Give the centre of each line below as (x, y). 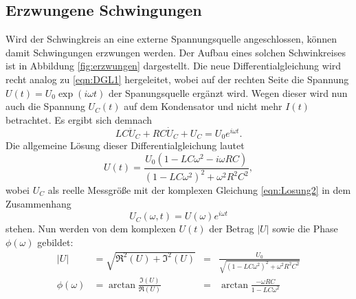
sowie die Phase (305, 229)
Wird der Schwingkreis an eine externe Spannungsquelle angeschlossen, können (171, 39)
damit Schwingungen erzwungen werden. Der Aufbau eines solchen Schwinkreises (176, 52)
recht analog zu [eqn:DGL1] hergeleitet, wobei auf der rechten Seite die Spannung (177, 79)
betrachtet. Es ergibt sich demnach (79, 119)
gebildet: (55, 242)
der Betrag (232, 229)
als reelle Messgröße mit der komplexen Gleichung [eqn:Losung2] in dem (199, 190)
